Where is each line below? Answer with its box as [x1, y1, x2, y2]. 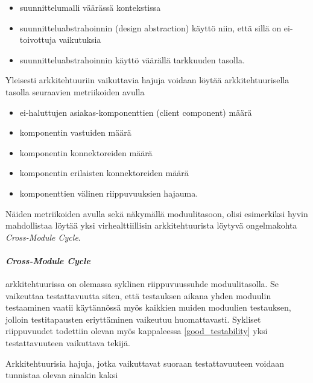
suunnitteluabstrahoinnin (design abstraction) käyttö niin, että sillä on [19, 21, 282, 34]
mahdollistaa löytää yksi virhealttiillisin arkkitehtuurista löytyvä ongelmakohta [5, 219, 297, 232]
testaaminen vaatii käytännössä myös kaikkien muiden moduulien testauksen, [5, 301, 291, 314]
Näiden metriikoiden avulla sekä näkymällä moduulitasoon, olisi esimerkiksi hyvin [5, 207, 308, 220]
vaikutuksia [58, 33, 101, 46]
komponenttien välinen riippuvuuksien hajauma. [19, 186, 198, 199]
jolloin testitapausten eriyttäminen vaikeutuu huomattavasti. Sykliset [5, 312, 261, 325]
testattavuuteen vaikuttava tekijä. [5, 337, 130, 349]
